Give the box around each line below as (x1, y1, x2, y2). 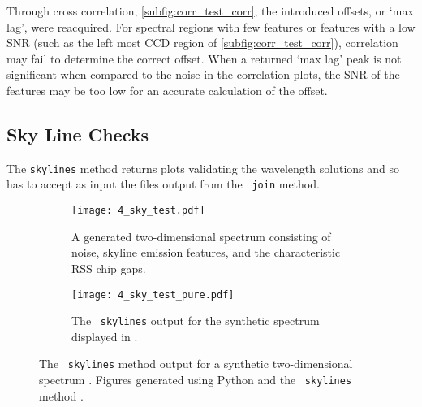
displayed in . (71, 327, 138, 344)
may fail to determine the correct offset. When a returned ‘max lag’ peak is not (6, 50, 402, 67)
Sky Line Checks (6, 121, 149, 146)
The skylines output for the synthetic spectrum (71, 312, 320, 329)
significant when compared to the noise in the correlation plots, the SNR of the (6, 66, 400, 83)
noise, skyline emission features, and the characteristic (71, 244, 341, 261)
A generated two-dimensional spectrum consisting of (71, 227, 331, 245)
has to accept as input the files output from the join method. (6, 175, 320, 193)
